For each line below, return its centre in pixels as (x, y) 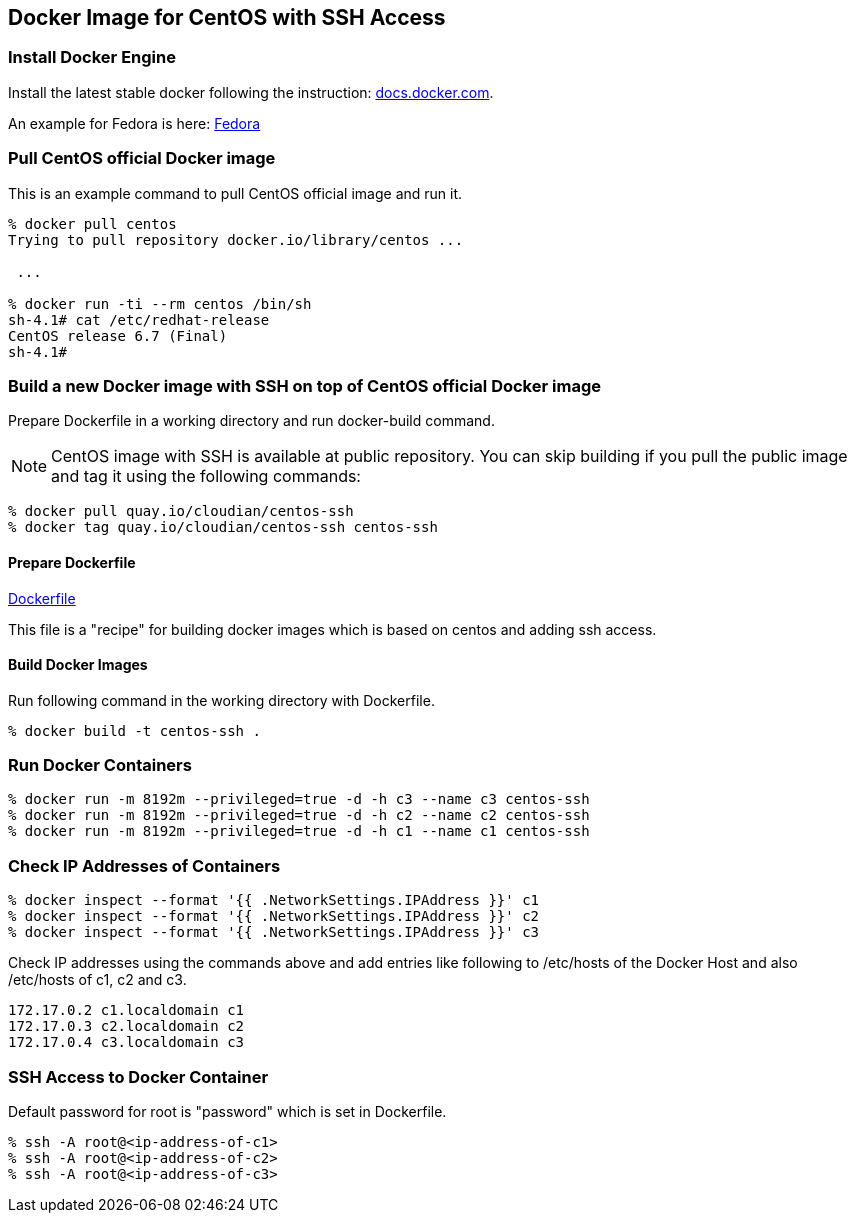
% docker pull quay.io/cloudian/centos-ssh (181, 511)
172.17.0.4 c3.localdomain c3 (126, 1042)
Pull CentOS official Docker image (142, 158)
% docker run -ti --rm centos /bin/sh (160, 303)
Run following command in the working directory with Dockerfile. (221, 700)
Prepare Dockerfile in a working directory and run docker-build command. (251, 421)
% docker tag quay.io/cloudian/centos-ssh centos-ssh (223, 527)
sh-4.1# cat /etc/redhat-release (139, 319)
